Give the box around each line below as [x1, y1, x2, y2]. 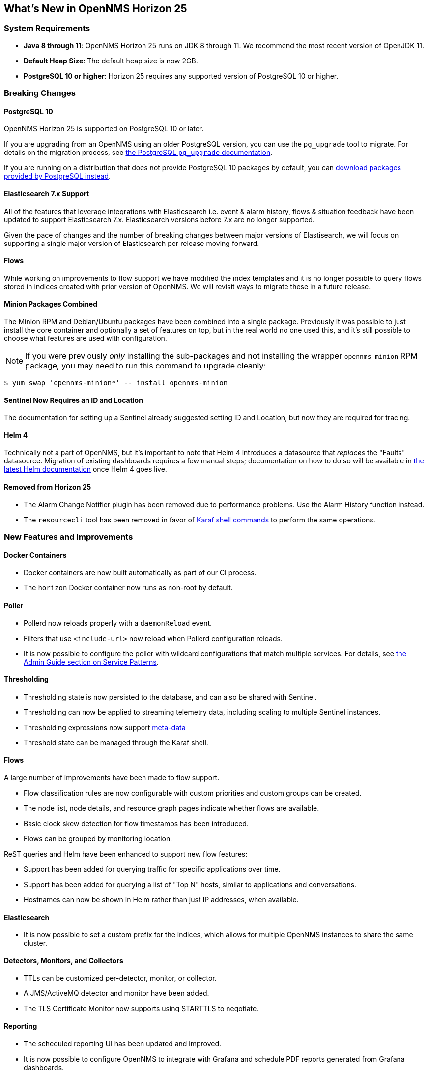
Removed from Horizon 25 [4, 483, 91, 491]
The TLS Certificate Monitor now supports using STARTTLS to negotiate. [24, 1004, 259, 1013]
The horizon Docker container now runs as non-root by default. [24, 583, 233, 592]
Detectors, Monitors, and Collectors [4, 956, 123, 965]
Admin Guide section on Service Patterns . [24, 657, 159, 666]
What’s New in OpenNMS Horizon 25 [4, 2, 187, 15]
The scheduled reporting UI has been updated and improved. [24, 1039, 222, 1048]
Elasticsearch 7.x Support [4, 189, 89, 198]
